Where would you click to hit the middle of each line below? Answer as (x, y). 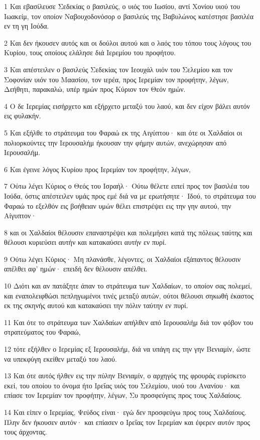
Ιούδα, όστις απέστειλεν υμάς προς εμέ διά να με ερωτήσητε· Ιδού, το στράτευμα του (130, 195)
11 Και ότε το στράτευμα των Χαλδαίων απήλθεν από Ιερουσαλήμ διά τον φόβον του (129, 322)
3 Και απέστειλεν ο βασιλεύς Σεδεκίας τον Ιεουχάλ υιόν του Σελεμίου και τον (118, 69)
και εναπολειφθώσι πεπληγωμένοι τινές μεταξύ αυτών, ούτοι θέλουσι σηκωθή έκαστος (129, 295)
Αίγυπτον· (20, 215)
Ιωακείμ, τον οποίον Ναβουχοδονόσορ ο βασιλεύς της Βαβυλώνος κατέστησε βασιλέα (129, 16)
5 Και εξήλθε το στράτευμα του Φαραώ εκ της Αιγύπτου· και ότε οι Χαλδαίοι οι (123, 132)
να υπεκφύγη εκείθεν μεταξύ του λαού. (60, 358)
